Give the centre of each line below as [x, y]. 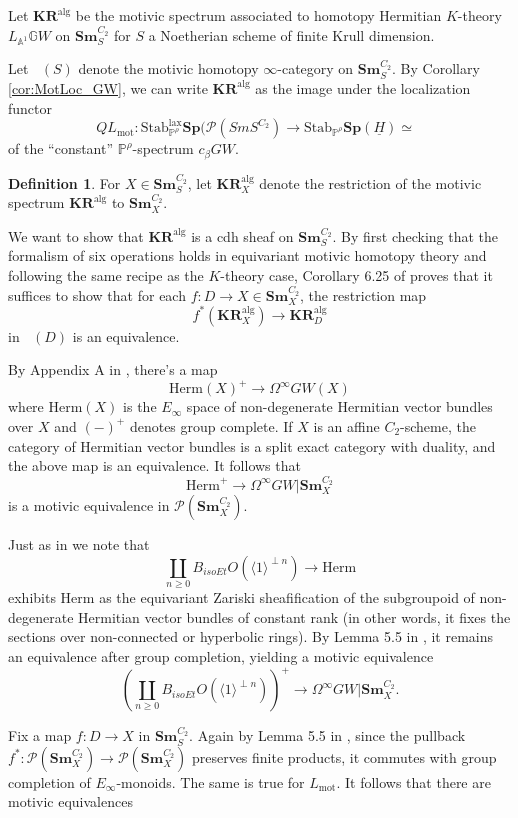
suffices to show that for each [97, 294]
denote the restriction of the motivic [370, 182]
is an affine [346, 425]
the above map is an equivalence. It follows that [154, 465]
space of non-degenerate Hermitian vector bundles [339, 406]
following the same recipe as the [106, 274]
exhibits [32, 597]
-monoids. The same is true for [210, 781]
